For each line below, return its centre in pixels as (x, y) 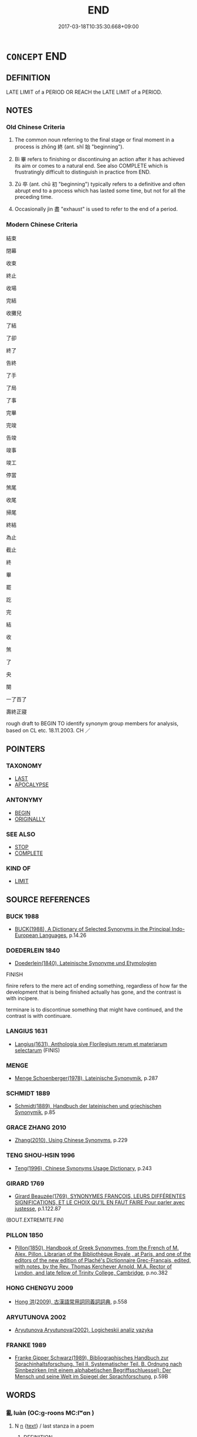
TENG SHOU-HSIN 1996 (40, 1156)
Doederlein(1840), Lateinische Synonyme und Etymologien (86, 963)
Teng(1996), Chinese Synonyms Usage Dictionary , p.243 (83, 1168)
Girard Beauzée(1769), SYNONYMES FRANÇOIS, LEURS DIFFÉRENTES (100, 1196)
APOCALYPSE (31, 785)
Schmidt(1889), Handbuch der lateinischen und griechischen (88, 1106)
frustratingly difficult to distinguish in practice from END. (83, 172)
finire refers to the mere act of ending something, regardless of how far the (97, 986)
